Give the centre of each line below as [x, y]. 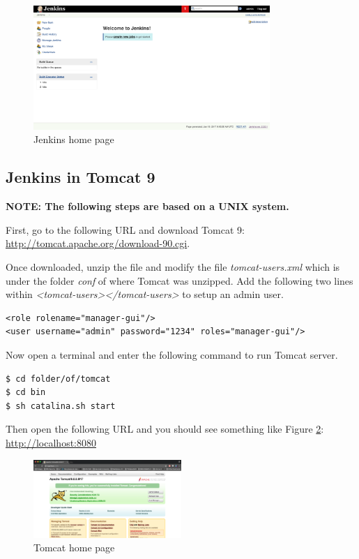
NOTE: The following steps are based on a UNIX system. [147, 206]
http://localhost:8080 [51, 442]
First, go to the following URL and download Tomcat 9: [125, 229]
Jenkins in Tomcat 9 [81, 177]
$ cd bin [26, 393]
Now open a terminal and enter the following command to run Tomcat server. [172, 355]
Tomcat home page [74, 547]
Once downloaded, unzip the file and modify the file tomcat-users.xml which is [173, 267]
